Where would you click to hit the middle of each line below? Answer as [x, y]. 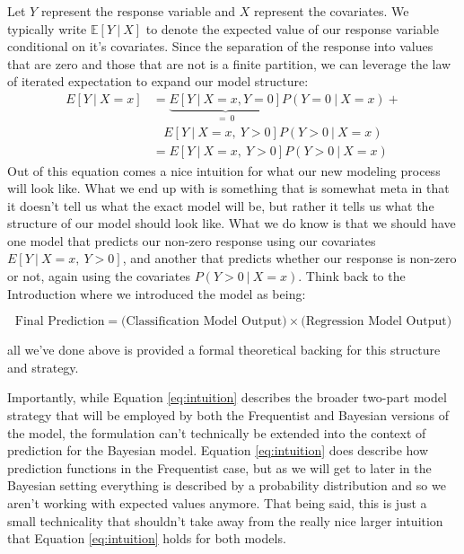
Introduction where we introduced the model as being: [157, 293]
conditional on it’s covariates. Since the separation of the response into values [220, 46]
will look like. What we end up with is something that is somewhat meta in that [228, 188]
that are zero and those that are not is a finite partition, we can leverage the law [229, 63]
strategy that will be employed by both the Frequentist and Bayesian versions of [228, 415]
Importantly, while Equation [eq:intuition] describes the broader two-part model [227, 397]
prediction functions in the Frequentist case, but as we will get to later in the [219, 467]
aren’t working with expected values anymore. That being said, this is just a [217, 503]
